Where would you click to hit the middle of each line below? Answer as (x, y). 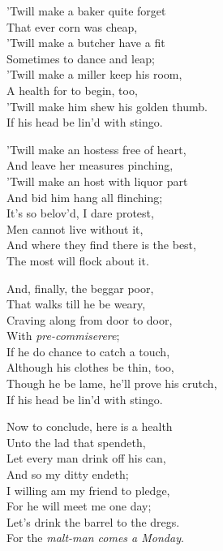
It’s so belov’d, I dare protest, (80, 213)
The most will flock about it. (78, 260)
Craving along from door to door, (90, 319)
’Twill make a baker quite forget (86, 11)
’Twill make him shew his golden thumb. (107, 106)
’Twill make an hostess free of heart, (96, 149)
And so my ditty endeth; (68, 474)
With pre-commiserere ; (63, 336)
